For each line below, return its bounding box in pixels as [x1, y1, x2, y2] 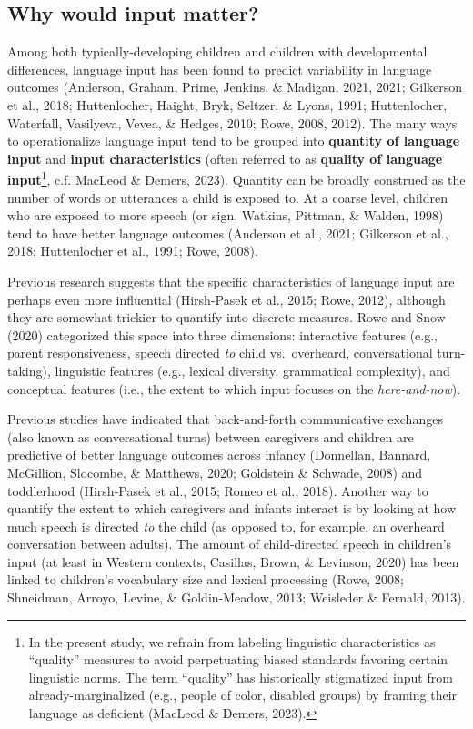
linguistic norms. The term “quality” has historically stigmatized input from [28, 667, 453, 686]
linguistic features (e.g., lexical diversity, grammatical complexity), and [55, 360, 450, 380]
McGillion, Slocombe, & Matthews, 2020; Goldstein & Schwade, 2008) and [7, 462, 423, 481]
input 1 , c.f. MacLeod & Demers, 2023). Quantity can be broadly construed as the [7, 167, 466, 189]
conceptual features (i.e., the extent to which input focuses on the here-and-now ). [7, 379, 461, 398]
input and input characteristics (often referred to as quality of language [7, 148, 443, 167]
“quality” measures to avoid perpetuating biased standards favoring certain [28, 650, 448, 669]
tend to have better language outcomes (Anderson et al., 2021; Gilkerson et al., [7, 223, 448, 242]
